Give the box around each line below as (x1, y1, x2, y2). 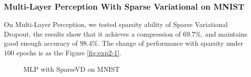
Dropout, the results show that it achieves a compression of (4, 28, 181, 38)
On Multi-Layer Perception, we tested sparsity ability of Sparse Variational (4, 19, 228, 29)
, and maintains (200, 28, 248, 38)
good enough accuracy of (4, 38, 78, 48)
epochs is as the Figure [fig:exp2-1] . (16, 48, 122, 57)
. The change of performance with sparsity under (97, 38, 243, 48)
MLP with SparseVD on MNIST (23, 64, 120, 74)
